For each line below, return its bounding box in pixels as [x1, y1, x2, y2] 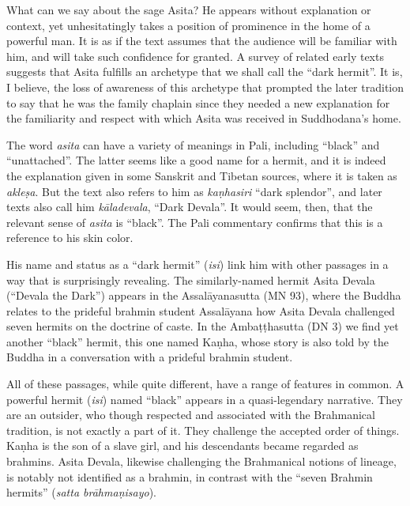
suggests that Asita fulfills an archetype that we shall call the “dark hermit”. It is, [6, 63, 403, 80]
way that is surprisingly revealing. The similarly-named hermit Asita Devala [6, 271, 375, 288]
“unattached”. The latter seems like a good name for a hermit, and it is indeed [6, 152, 386, 168]
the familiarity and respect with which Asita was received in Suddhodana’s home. [6, 110, 401, 126]
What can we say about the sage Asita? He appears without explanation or [6, 2, 371, 17]
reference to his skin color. [6, 229, 134, 246]
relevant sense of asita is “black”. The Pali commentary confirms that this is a [6, 213, 383, 230]
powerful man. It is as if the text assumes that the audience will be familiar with [6, 32, 397, 49]
